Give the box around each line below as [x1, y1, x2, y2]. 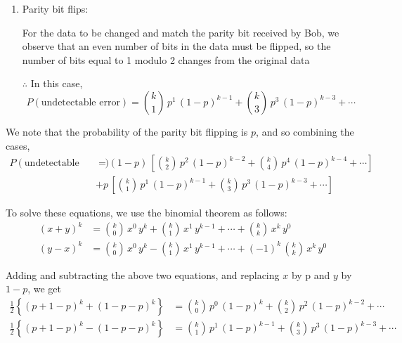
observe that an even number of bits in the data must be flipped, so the [22, 39, 331, 53]
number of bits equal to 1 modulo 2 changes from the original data [22, 52, 310, 67]
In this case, [30, 76, 83, 91]
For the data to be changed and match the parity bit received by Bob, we [22, 25, 339, 39]
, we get [27, 281, 61, 296]
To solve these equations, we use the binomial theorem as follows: [6, 205, 287, 220]
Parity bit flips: [22, 1, 89, 15]
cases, [6, 138, 30, 153]
